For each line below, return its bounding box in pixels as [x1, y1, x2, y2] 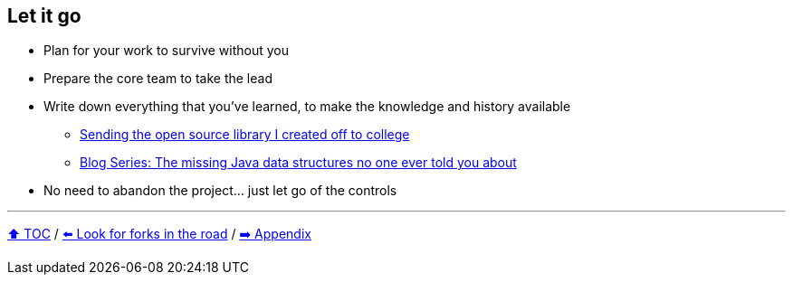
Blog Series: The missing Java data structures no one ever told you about [80, 155, 517, 171]
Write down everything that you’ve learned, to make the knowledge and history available [43, 99, 571, 115]
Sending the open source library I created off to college [80, 127, 410, 143]
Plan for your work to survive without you [43, 42, 290, 59]
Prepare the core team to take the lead [43, 70, 272, 87]
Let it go [7, 5, 81, 27]
